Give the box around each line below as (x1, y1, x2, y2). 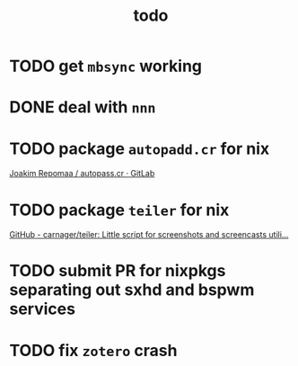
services (9, 299, 76, 319)
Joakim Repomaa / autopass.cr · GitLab (9, 168, 155, 179)
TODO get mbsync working (9, 56, 203, 76)
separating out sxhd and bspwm (9, 280, 255, 300)
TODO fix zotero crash (9, 340, 178, 361)
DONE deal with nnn (9, 97, 156, 118)
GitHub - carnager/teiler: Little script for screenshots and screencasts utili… (9, 229, 289, 240)
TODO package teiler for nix (9, 200, 230, 220)
